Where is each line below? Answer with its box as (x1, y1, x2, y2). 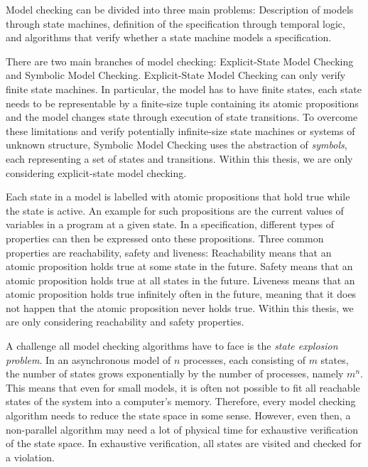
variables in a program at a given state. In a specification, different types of (6, 217, 335, 232)
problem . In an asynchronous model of (6, 352, 171, 367)
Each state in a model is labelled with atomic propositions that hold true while (6, 189, 350, 204)
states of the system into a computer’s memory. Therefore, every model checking (6, 394, 356, 409)
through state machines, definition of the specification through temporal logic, (6, 16, 345, 31)
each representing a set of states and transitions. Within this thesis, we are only (6, 151, 353, 166)
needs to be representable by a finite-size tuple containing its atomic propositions (6, 95, 359, 110)
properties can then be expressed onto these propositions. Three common (6, 230, 324, 245)
